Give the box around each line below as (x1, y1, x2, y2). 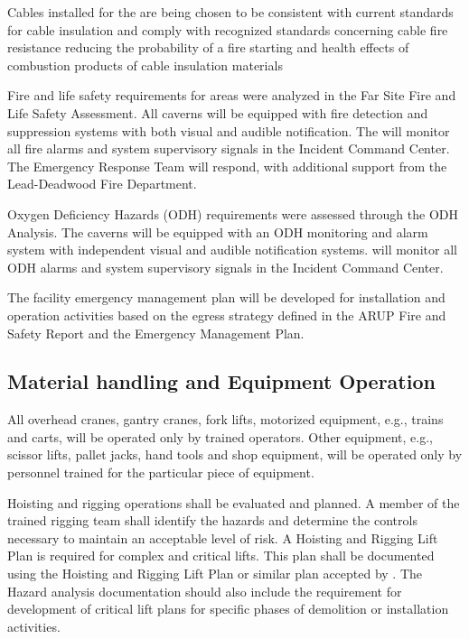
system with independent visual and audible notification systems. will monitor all (7, 240, 457, 259)
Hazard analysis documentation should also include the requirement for (7, 581, 402, 600)
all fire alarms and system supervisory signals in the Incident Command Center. (7, 139, 450, 158)
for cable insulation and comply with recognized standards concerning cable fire (7, 20, 448, 39)
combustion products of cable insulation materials (7, 55, 283, 74)
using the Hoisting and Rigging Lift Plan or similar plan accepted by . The (7, 564, 423, 583)
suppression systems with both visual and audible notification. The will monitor (7, 121, 450, 140)
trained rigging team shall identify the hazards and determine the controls (7, 511, 417, 530)
